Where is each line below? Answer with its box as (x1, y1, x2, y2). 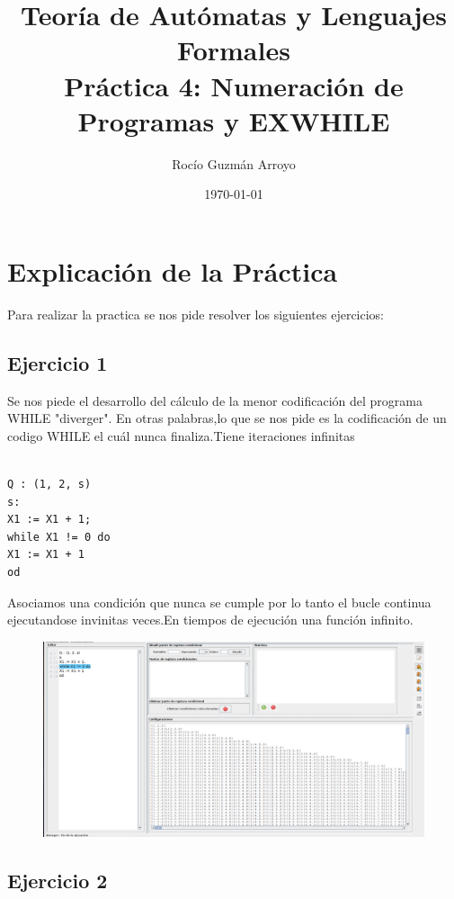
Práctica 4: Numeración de (64, 67, 404, 103)
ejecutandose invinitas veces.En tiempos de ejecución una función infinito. (7, 610, 414, 629)
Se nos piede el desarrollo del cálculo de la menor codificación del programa (7, 391, 423, 409)
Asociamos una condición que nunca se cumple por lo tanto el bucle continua (7, 592, 432, 611)
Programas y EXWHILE (77, 102, 390, 139)
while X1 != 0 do (7, 530, 111, 544)
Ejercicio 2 (7, 866, 108, 894)
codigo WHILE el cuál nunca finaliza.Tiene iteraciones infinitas (7, 426, 355, 445)
